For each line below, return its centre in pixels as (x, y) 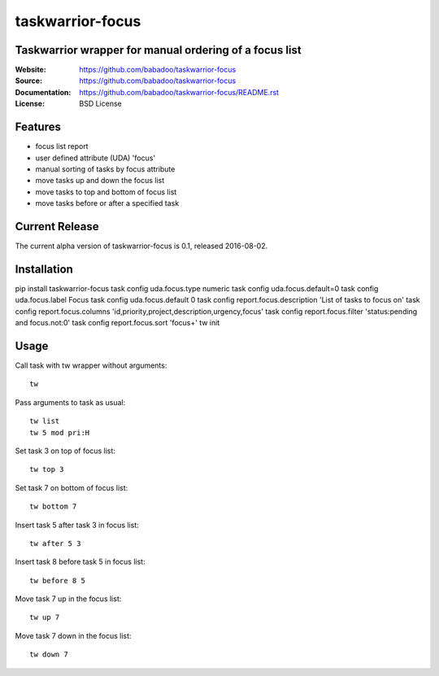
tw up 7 (45, 617)
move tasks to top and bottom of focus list (106, 192)
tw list (45, 421)
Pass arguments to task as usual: (70, 402)
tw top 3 (47, 469)
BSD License (100, 104)
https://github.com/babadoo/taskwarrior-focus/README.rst (179, 92)
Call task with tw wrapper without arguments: (91, 365)
